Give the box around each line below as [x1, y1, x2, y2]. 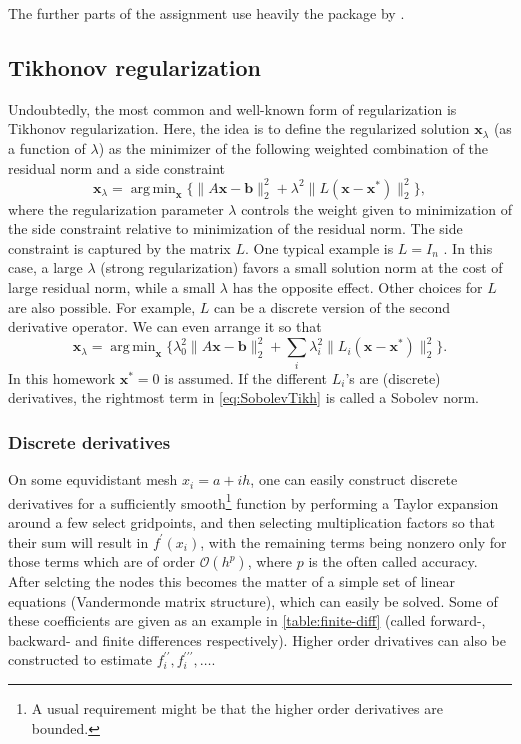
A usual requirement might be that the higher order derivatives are [31, 698, 443, 719]
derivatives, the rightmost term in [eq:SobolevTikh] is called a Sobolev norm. [8, 387, 479, 408]
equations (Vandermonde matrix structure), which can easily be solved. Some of [8, 590, 498, 611]
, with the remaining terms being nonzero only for [200, 531, 507, 552]
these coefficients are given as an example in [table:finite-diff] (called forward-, [8, 610, 486, 631]
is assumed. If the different [164, 367, 328, 388]
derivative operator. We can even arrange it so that [8, 316, 322, 337]
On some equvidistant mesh [8, 469, 178, 490]
